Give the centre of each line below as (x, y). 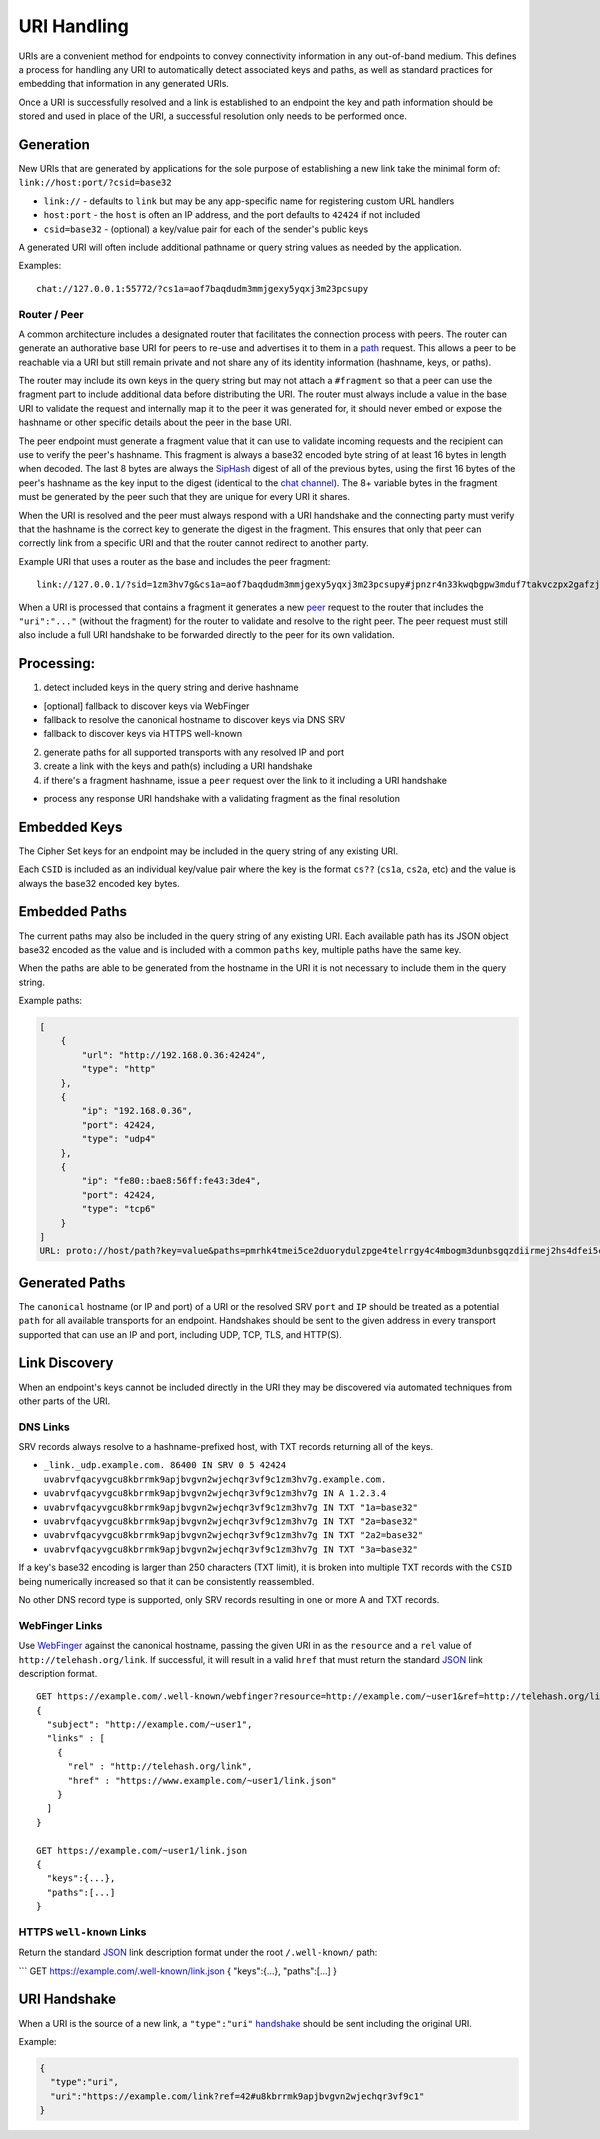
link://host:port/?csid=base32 (95, 183)
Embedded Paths (72, 911)
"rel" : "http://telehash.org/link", (160, 1766)
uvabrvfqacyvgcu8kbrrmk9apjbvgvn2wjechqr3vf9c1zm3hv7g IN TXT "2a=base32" (231, 1521)
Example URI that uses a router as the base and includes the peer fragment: (174, 561)
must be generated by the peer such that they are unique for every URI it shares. (184, 497)
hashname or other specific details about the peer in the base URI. (155, 422)
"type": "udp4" (119, 1139)
